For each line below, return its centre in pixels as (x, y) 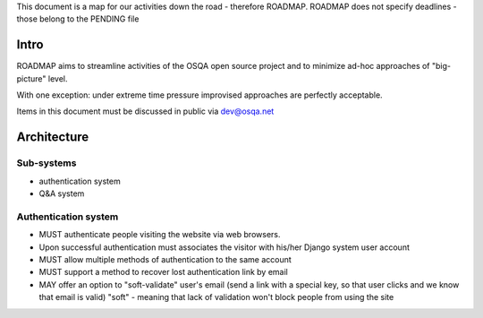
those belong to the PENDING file (78, 19)
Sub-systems (47, 163)
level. (58, 78)
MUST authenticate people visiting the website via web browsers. (160, 235)
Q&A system (62, 193)
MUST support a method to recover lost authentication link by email (163, 272)
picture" (31, 78)
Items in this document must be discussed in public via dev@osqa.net (145, 111)
